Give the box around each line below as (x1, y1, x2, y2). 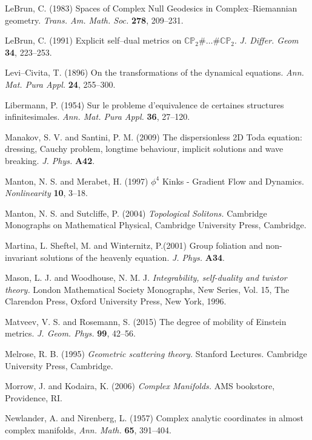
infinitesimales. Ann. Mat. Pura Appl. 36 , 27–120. (5, 110, 190, 123)
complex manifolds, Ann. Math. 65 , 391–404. (5, 424, 171, 436)
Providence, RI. (5, 391, 62, 404)
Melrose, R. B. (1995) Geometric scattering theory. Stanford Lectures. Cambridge (5, 347, 307, 360)
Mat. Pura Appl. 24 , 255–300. (5, 77, 116, 90)
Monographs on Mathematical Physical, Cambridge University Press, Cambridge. (5, 218, 307, 231)
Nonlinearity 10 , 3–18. (5, 186, 88, 199)
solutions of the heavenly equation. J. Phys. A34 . (40, 251, 225, 263)
